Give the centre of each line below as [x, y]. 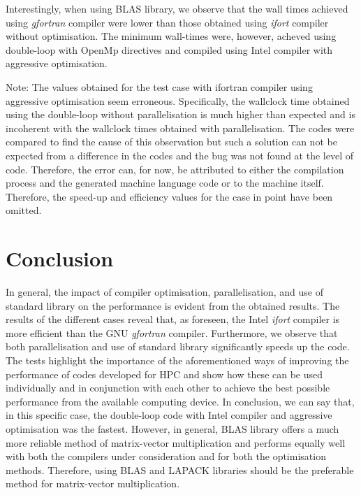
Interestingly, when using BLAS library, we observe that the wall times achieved [177, 8]
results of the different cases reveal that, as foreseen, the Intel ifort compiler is [173, 319]
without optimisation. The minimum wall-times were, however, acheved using [171, 36]
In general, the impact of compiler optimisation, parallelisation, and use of [164, 292]
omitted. [24, 210]
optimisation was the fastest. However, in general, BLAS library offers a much [172, 428]
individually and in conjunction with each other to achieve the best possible [168, 388]
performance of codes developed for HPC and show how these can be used [164, 374]
